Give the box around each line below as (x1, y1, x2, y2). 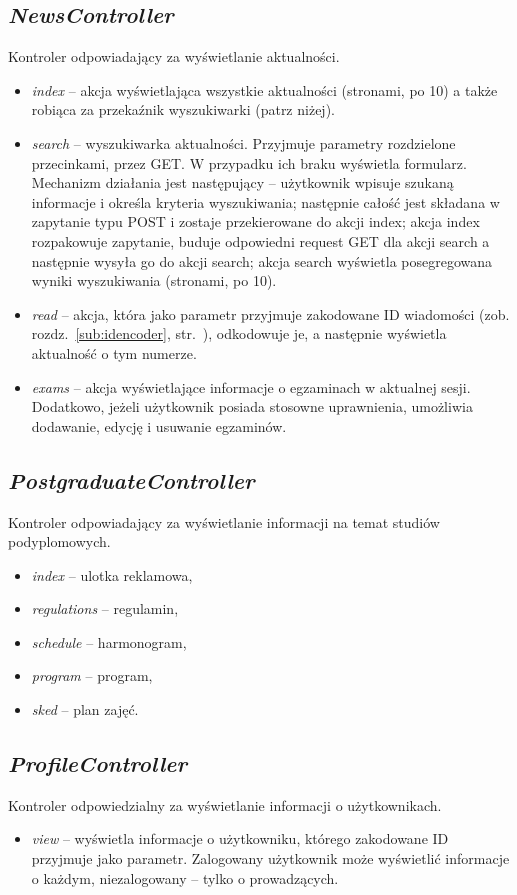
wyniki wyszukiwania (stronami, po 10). (31, 270, 277, 291)
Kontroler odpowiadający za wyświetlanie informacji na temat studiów (8, 511, 440, 532)
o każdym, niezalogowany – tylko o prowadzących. (31, 867, 339, 888)
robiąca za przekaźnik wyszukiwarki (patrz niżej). (31, 99, 335, 120)
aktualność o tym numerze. (31, 342, 197, 363)
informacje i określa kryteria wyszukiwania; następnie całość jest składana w (31, 191, 500, 212)
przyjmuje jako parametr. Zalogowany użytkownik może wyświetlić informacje (31, 848, 510, 869)
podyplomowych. (8, 531, 111, 552)
